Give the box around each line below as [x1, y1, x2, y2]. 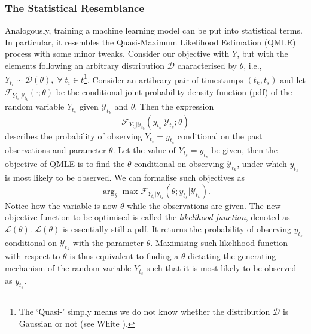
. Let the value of [112, 143, 176, 156]
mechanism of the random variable [5, 262, 132, 274]
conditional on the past [177, 129, 263, 142]
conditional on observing [134, 157, 224, 170]
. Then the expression [135, 100, 214, 113]
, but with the [237, 47, 288, 60]
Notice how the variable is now [5, 199, 118, 211]
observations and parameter [5, 143, 106, 156]
